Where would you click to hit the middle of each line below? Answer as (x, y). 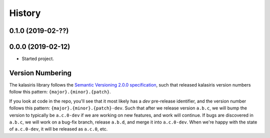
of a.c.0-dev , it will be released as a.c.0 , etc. (58, 129)
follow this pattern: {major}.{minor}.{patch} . (60, 92)
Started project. (38, 59)
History (25, 13)
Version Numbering (40, 73)
